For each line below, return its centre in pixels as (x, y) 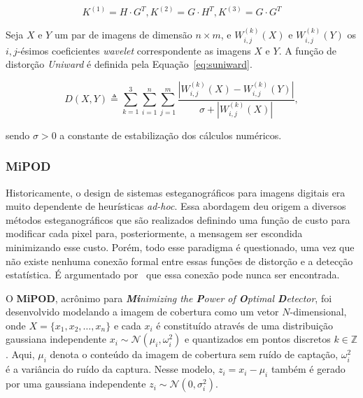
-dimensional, (318, 312)
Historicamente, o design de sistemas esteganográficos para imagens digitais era (176, 192)
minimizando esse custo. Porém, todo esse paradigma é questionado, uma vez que (180, 247)
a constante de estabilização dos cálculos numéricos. (171, 135)
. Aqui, (20, 354)
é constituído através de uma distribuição (244, 325)
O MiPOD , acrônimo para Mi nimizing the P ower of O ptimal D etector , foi (169, 298)
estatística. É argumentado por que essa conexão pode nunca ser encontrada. (173, 275)
